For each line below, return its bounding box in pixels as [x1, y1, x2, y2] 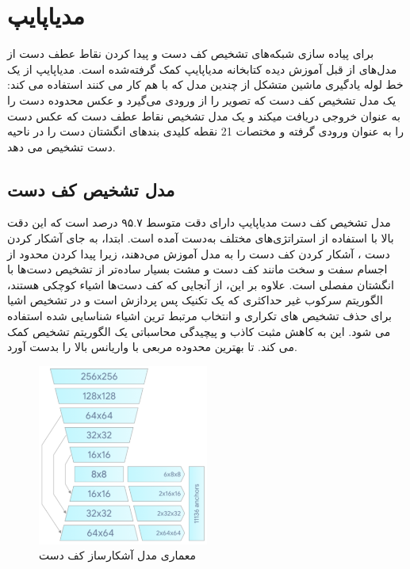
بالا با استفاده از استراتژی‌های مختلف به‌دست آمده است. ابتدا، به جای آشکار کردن [7, 230, 394, 246]
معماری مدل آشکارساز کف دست [39, 547, 197, 563]
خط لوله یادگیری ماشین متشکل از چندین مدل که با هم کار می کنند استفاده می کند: [7, 76, 404, 93]
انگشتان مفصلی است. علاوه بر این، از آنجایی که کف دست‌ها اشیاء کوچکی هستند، [7, 276, 394, 292]
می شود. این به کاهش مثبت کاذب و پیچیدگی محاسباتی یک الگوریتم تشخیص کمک [7, 323, 391, 339]
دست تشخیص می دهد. [7, 138, 116, 155]
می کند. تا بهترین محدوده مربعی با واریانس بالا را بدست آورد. [7, 338, 297, 355]
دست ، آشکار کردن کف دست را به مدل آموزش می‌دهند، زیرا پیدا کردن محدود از [7, 245, 390, 262]
